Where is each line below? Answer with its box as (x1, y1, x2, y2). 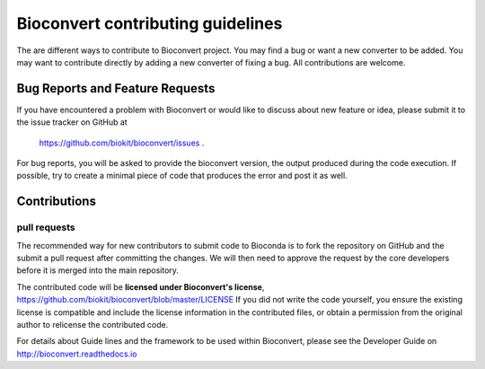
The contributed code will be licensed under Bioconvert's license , (16, 281, 265, 292)
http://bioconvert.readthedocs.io (16, 348, 137, 359)
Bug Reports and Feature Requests (16, 81, 216, 96)
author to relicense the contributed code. (16, 319, 169, 329)
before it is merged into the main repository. (16, 265, 180, 276)
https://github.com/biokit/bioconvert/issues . (39, 137, 205, 148)
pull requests (16, 221, 75, 233)
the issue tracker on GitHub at (16, 117, 128, 127)
